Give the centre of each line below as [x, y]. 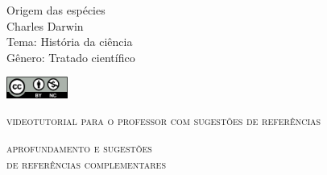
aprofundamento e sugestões [79, 148]
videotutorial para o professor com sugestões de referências [164, 121]
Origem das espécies [56, 10]
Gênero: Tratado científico [71, 57]
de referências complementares [86, 163]
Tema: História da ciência [70, 42]
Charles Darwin [45, 25]
